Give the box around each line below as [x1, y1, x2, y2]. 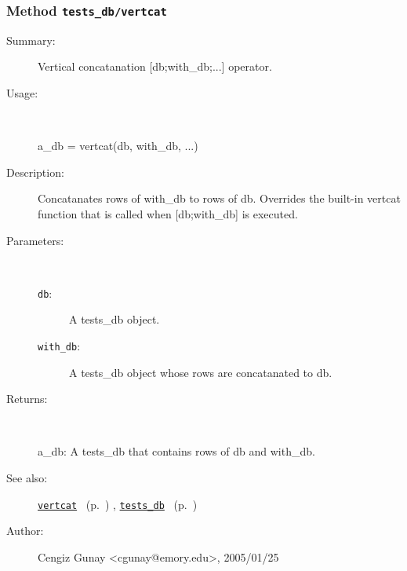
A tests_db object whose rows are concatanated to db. [69, 364, 333, 380]
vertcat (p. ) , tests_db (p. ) [38, 496, 198, 512]
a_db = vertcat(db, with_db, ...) [38, 137, 198, 154]
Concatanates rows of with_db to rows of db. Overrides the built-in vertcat [38, 190, 401, 207]
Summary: [6, 31, 56, 48]
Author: [6, 522, 44, 539]
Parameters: [6, 232, 64, 248]
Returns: [6, 390, 48, 407]
